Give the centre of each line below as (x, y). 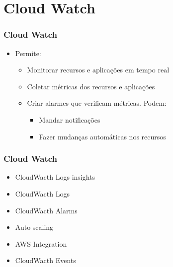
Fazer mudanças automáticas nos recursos (102, 136)
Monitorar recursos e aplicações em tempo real (98, 70)
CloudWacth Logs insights (55, 177)
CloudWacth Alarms (46, 210)
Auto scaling (34, 227)
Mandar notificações (70, 119)
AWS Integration (41, 243)
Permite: (28, 53)
